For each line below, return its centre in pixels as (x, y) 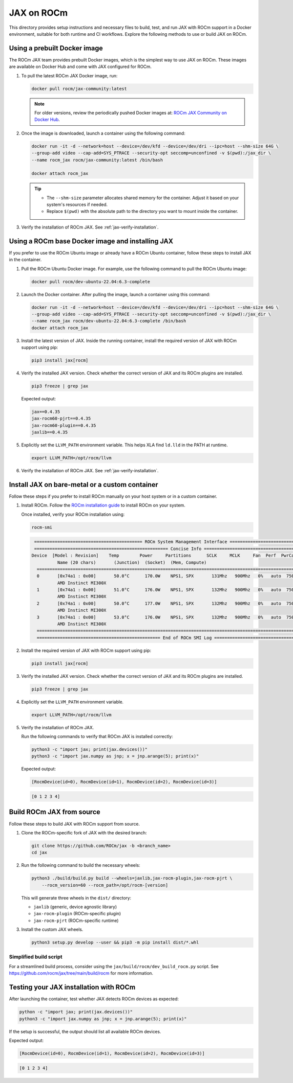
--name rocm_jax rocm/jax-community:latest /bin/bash (97, 160)
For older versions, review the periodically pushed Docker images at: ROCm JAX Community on (131, 113)
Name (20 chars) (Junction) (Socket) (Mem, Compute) (132, 562)
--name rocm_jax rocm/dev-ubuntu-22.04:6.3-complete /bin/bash (109, 321)
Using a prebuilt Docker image (56, 48)
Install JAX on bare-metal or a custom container (84, 484)
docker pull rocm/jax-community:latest (79, 89)
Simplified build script (36, 957)
